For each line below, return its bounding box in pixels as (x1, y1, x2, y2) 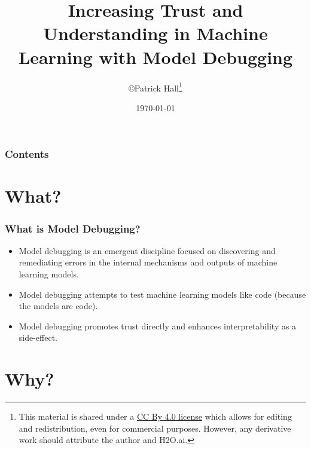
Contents (5, 146, 49, 161)
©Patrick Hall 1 (129, 80, 182, 94)
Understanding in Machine (43, 21, 268, 45)
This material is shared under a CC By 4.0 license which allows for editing (19, 410, 292, 423)
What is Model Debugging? (5, 221, 141, 236)
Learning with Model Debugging (18, 44, 293, 69)
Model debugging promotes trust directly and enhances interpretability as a (19, 319, 297, 332)
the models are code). (19, 300, 98, 312)
